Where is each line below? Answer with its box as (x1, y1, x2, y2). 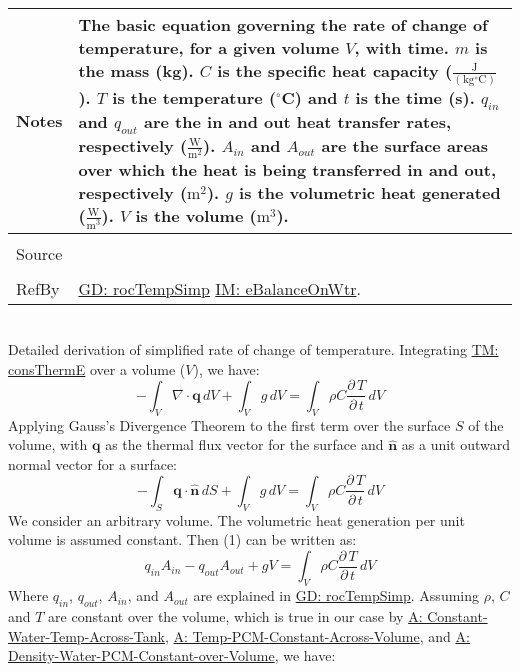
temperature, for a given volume (78, 36, 340, 59)
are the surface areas (321, 134, 489, 158)
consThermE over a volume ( (8, 358, 186, 379)
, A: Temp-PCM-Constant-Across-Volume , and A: (164, 625, 470, 646)
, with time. (354, 36, 449, 59)
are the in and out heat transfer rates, (144, 110, 452, 134)
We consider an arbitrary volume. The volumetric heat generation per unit (8, 509, 465, 530)
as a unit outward (401, 434, 511, 455)
